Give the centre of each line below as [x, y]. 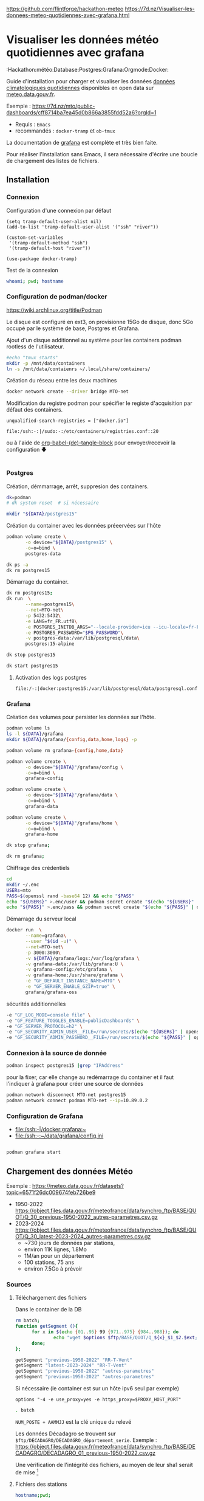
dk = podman [19, 497]
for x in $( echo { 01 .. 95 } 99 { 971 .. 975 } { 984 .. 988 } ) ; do [105, 1332]
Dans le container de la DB [48, 1309]
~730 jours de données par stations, [70, 1243]
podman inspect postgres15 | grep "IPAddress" [65, 1066]
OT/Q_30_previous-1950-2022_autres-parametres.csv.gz [86, 1217]
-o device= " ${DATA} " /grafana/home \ [72, 823]
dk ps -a [17, 565]
